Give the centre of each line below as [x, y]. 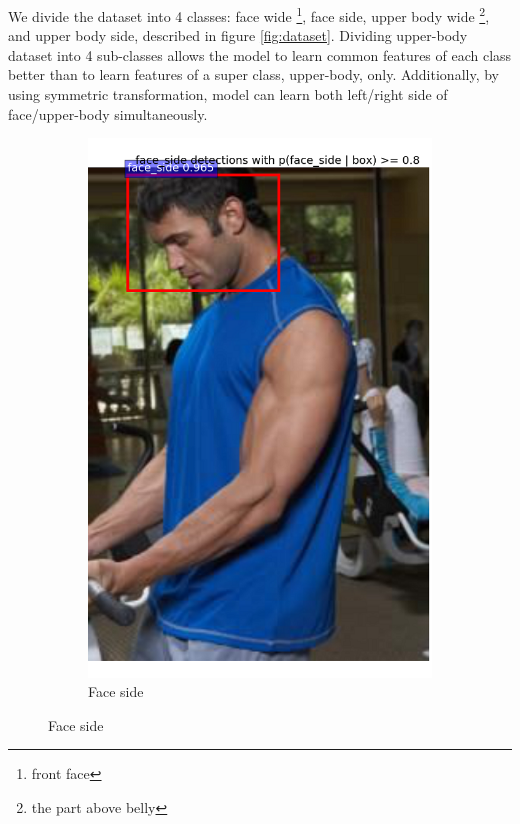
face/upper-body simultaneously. [108, 113]
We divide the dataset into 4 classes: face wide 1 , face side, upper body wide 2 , [249, 14]
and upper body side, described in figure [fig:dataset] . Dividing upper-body [238, 35]
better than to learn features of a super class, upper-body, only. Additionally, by [253, 74]
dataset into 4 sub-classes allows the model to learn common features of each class [260, 54]
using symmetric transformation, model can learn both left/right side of [228, 94]
